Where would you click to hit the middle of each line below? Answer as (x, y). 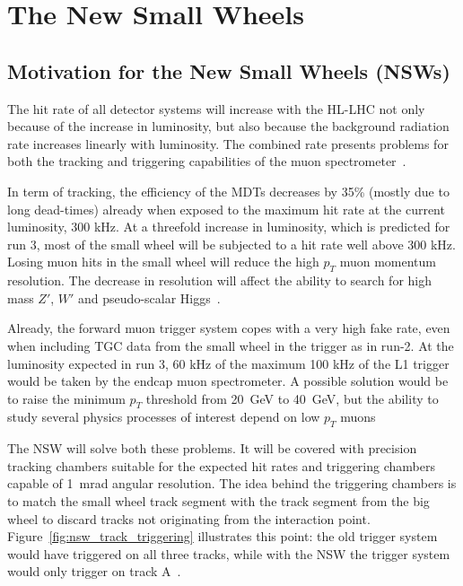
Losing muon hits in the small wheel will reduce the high (163, 262)
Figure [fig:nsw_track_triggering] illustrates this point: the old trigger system (223, 536)
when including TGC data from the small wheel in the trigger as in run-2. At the (231, 345)
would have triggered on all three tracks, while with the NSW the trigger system (229, 553)
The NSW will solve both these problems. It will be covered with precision (212, 448)
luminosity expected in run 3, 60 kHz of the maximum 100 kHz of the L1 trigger (228, 363)
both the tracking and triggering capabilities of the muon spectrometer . (207, 161)
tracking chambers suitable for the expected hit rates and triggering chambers (221, 465)
